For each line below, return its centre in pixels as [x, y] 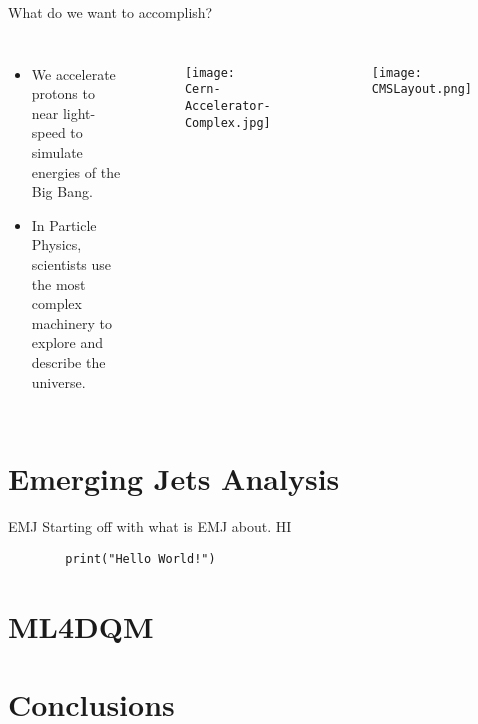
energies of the [76, 171]
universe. [58, 381]
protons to [63, 93]
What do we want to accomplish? [110, 12]
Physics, [56, 244]
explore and [67, 342]
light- [79, 112]
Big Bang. [62, 191]
